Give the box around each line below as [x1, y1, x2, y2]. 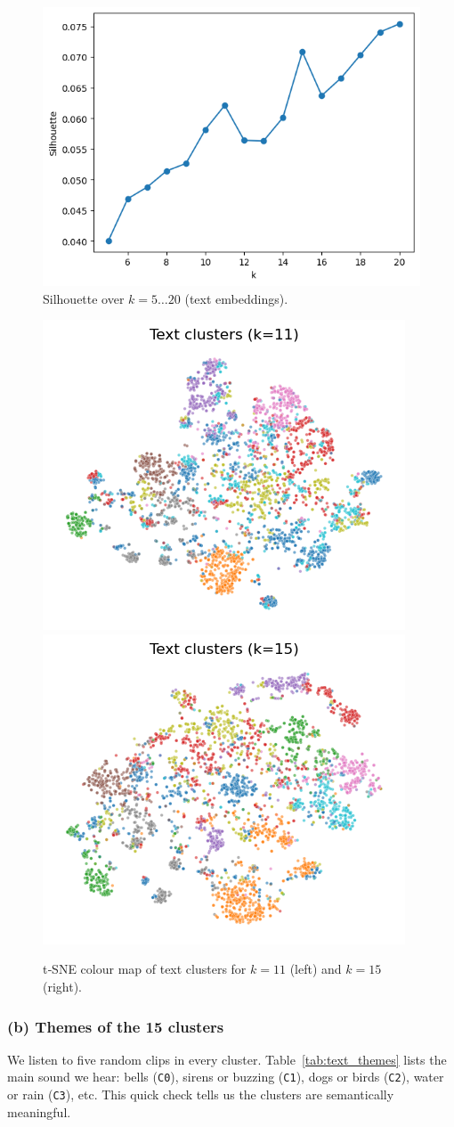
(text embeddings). [184, 289, 288, 307]
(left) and [289, 960, 342, 978]
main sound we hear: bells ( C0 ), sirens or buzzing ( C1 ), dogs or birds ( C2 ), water [7, 1067, 444, 1086]
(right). [43, 977, 83, 996]
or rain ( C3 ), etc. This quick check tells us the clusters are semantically [7, 1085, 394, 1104]
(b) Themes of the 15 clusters [7, 1015, 224, 1037]
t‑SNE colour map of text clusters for [43, 960, 247, 978]
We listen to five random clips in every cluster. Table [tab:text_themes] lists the [7, 1049, 447, 1068]
